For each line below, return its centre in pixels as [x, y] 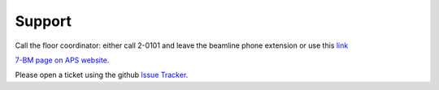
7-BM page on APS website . [62, 60]
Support [43, 21]
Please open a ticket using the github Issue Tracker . [102, 75]
